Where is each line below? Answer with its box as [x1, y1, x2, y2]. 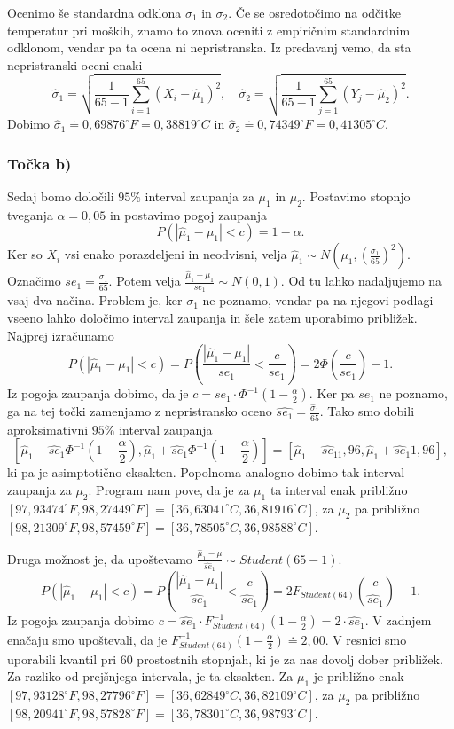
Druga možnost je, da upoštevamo [7, 549, 192, 568]
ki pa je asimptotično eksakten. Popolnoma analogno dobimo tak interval [7, 463, 405, 482]
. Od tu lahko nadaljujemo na [280, 271, 442, 290]
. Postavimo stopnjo [301, 186, 411, 205]
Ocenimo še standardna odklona [7, 4, 182, 21]
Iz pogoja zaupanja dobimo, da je [7, 384, 189, 403]
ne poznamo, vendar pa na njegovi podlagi [202, 291, 434, 310]
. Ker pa [309, 384, 355, 403]
